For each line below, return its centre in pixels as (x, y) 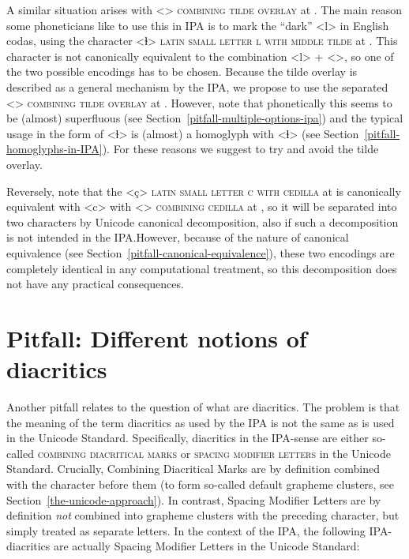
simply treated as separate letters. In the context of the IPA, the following (186, 530)
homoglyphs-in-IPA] (54, 149)
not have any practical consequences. (95, 284)
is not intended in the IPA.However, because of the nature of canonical (178, 237)
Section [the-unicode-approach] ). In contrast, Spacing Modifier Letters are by (194, 499)
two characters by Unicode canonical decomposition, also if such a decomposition (203, 221)
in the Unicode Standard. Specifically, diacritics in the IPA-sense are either (188, 438)
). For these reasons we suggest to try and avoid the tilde (240, 149)
